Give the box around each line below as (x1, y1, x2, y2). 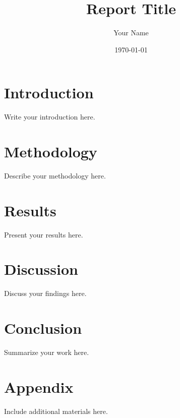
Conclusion (4, 318, 82, 338)
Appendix (4, 376, 74, 397)
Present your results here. (4, 229, 83, 240)
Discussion (4, 259, 78, 279)
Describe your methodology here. (4, 170, 106, 181)
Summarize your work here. (4, 347, 89, 357)
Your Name (113, 27, 149, 38)
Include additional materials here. (4, 405, 108, 416)
